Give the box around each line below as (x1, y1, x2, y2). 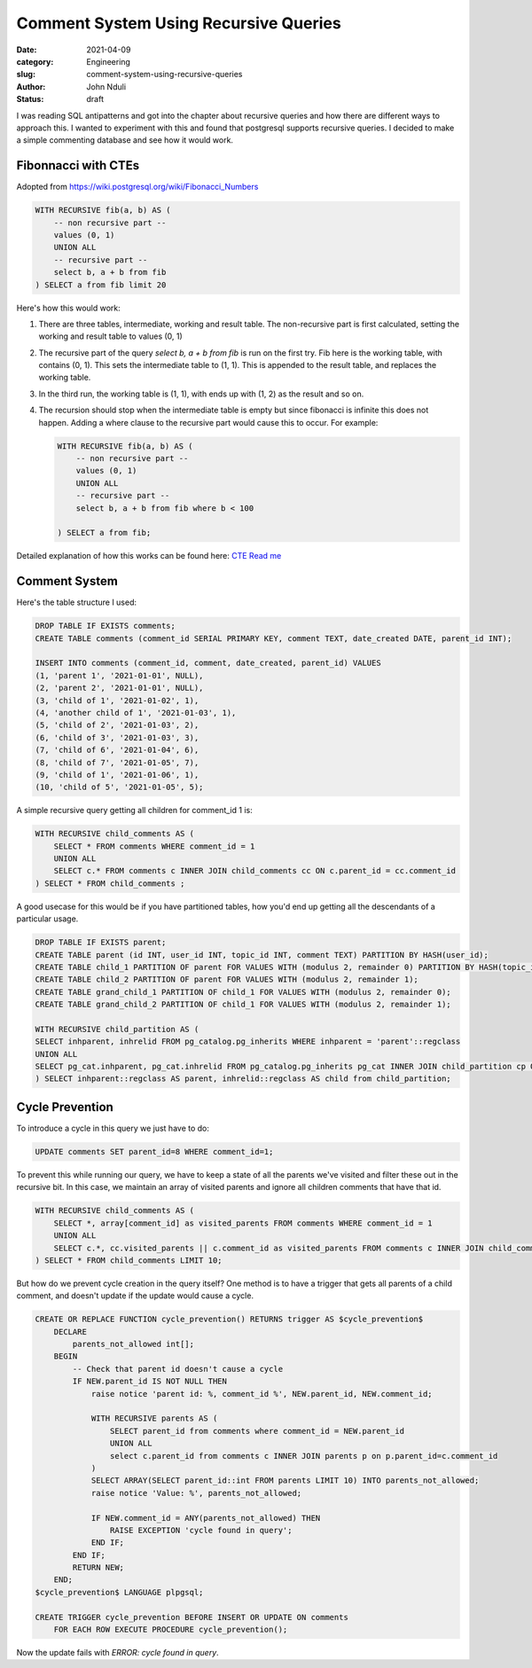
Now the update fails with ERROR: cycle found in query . (16, 1648, 219, 1657)
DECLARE (53, 1327, 88, 1336)
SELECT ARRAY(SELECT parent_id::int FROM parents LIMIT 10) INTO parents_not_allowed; (90, 1476, 480, 1485)
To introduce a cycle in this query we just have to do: (16, 1123, 210, 1133)
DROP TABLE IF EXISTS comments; (35, 621, 176, 631)
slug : (16, 69, 35, 80)
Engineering (86, 56, 130, 67)
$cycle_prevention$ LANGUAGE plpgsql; (35, 1587, 204, 1597)
